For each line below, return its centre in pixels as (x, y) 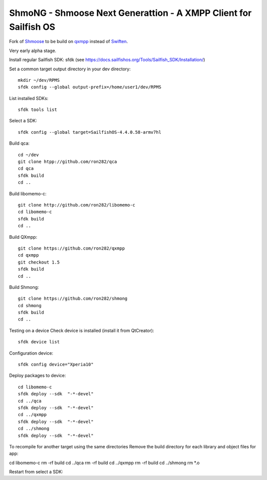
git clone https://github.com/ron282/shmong (73, 299)
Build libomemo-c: (28, 194)
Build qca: (19, 143)
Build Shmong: (24, 287)
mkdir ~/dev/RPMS (39, 80)
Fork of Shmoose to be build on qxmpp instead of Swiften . (68, 42)
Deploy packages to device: (38, 375)
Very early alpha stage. (33, 51)
